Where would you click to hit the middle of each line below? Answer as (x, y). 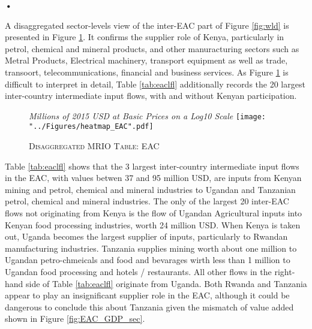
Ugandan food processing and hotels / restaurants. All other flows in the (138, 271)
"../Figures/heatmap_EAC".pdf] (91, 127)
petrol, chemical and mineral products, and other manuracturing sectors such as (152, 48)
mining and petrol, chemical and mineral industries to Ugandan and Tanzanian (150, 189)
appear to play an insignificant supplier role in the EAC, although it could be (147, 295)
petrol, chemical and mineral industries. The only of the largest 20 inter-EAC (147, 201)
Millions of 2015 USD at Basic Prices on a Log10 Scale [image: (148, 115)
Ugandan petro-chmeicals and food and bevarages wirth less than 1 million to (148, 260)
